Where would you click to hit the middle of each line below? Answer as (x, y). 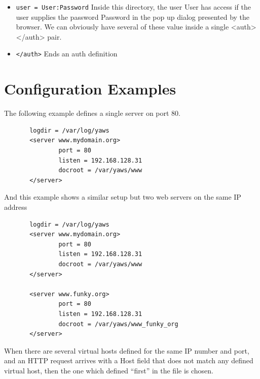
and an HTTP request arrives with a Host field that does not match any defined (129, 360)
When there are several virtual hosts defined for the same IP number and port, (127, 350)
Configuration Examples (90, 89)
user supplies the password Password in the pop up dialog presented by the (133, 17)
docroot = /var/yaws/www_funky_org (118, 324)
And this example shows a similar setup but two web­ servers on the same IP (123, 197)
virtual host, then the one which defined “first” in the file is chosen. (109, 370)
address (16, 207)
